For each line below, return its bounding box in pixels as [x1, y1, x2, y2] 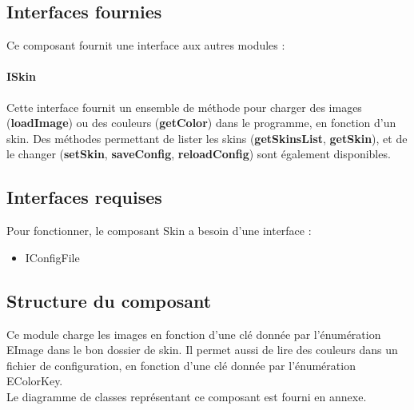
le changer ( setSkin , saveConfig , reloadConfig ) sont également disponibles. [6, 145, 391, 162]
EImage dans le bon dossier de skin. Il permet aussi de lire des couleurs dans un [6, 341, 398, 358]
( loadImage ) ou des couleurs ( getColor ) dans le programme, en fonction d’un [6, 114, 396, 131]
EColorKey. [6, 372, 63, 389]
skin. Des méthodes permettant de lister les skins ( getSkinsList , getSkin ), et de [6, 129, 408, 146]
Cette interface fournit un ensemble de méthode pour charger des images [6, 98, 362, 115]
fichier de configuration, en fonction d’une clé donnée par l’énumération [6, 356, 356, 373]
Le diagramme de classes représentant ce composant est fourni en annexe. [6, 388, 367, 404]
